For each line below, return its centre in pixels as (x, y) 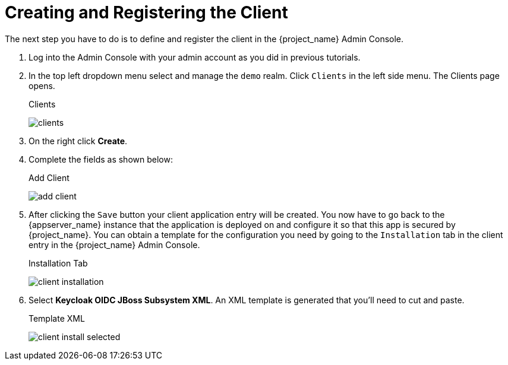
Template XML (57, 318)
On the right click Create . (78, 141)
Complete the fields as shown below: (101, 159)
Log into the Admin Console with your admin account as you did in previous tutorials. (195, 57)
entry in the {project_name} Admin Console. (114, 245)
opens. (42, 85)
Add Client (49, 177)
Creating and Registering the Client (146, 12)
